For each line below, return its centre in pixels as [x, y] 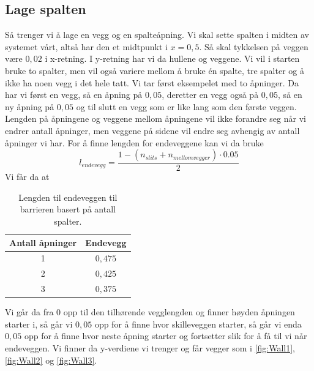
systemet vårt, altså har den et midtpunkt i [86, 46]
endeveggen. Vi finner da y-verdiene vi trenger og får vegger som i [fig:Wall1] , [150, 347]
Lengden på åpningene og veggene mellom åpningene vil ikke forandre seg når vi [155, 118]
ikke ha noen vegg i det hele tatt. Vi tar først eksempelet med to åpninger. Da [152, 82]
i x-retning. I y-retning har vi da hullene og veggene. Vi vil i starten [172, 58]
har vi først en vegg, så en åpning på [74, 95]
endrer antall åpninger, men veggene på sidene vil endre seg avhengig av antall [152, 130]
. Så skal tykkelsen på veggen [254, 46]
